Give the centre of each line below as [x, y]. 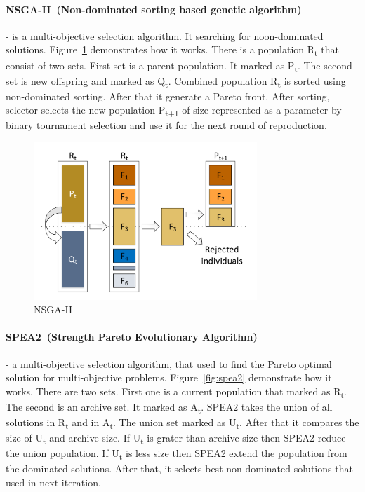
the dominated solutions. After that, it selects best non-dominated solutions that [179, 469]
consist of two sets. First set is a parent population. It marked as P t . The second [179, 66]
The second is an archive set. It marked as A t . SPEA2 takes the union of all [169, 407]
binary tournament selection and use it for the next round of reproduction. [166, 125]
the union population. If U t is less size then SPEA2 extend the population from [177, 454]
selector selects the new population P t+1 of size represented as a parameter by [174, 111]
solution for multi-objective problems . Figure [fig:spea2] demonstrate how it [169, 377]
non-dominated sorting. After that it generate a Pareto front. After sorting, [168, 96]
